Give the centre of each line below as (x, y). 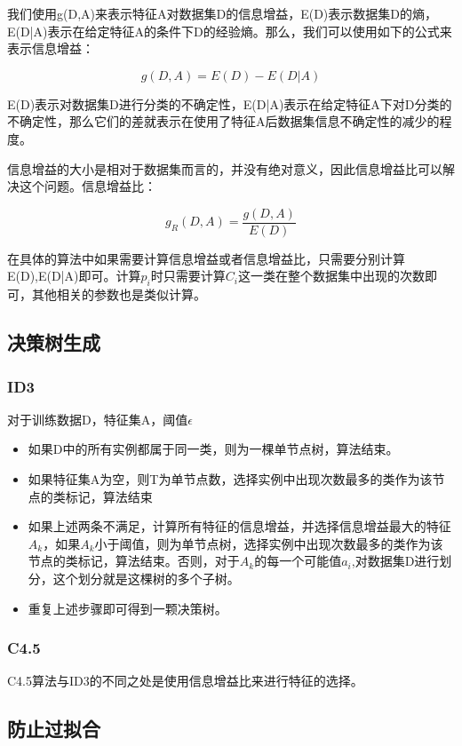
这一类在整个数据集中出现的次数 (331, 276)
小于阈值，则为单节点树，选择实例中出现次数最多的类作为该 (269, 543)
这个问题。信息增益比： (88, 186)
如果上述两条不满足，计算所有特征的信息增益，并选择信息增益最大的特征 (239, 526)
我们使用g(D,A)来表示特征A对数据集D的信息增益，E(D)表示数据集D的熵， (222, 13)
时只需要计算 (188, 276)
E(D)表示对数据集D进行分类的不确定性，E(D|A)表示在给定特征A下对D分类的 (230, 103)
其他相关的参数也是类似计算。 (119, 294)
